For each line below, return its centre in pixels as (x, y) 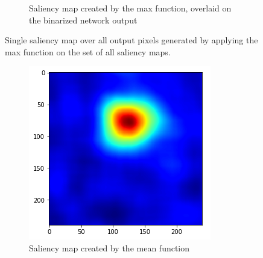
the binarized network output (83, 20)
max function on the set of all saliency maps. (88, 51)
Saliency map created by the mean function (109, 247)
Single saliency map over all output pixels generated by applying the (131, 40)
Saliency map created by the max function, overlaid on (130, 8)
